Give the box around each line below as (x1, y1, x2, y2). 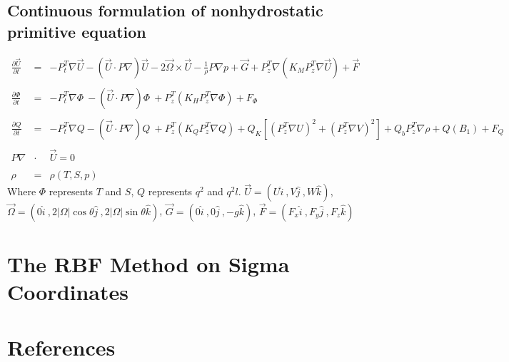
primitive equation (7, 20, 146, 42)
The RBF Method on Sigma (7, 249, 290, 278)
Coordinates (7, 276, 128, 306)
